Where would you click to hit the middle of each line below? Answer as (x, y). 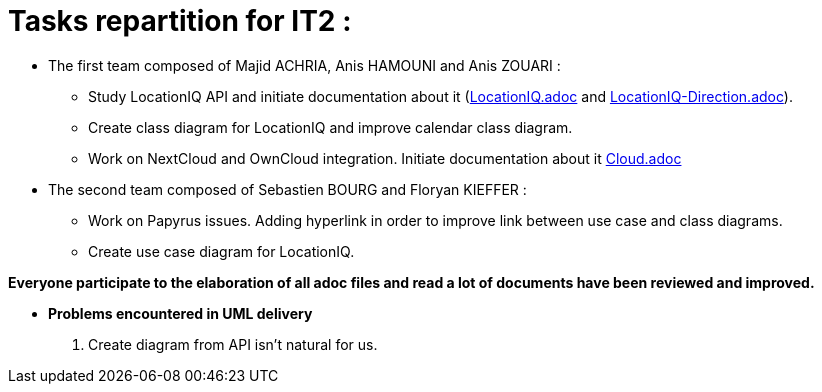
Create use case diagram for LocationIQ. (221, 251)
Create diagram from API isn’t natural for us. (233, 344)
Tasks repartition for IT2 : (180, 21)
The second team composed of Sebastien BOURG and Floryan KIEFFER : (287, 189)
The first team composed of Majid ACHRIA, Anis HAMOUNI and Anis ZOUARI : (304, 65)
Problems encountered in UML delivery (180, 313)
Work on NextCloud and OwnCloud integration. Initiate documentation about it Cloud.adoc (385, 158)
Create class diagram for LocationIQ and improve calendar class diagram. (330, 127)
